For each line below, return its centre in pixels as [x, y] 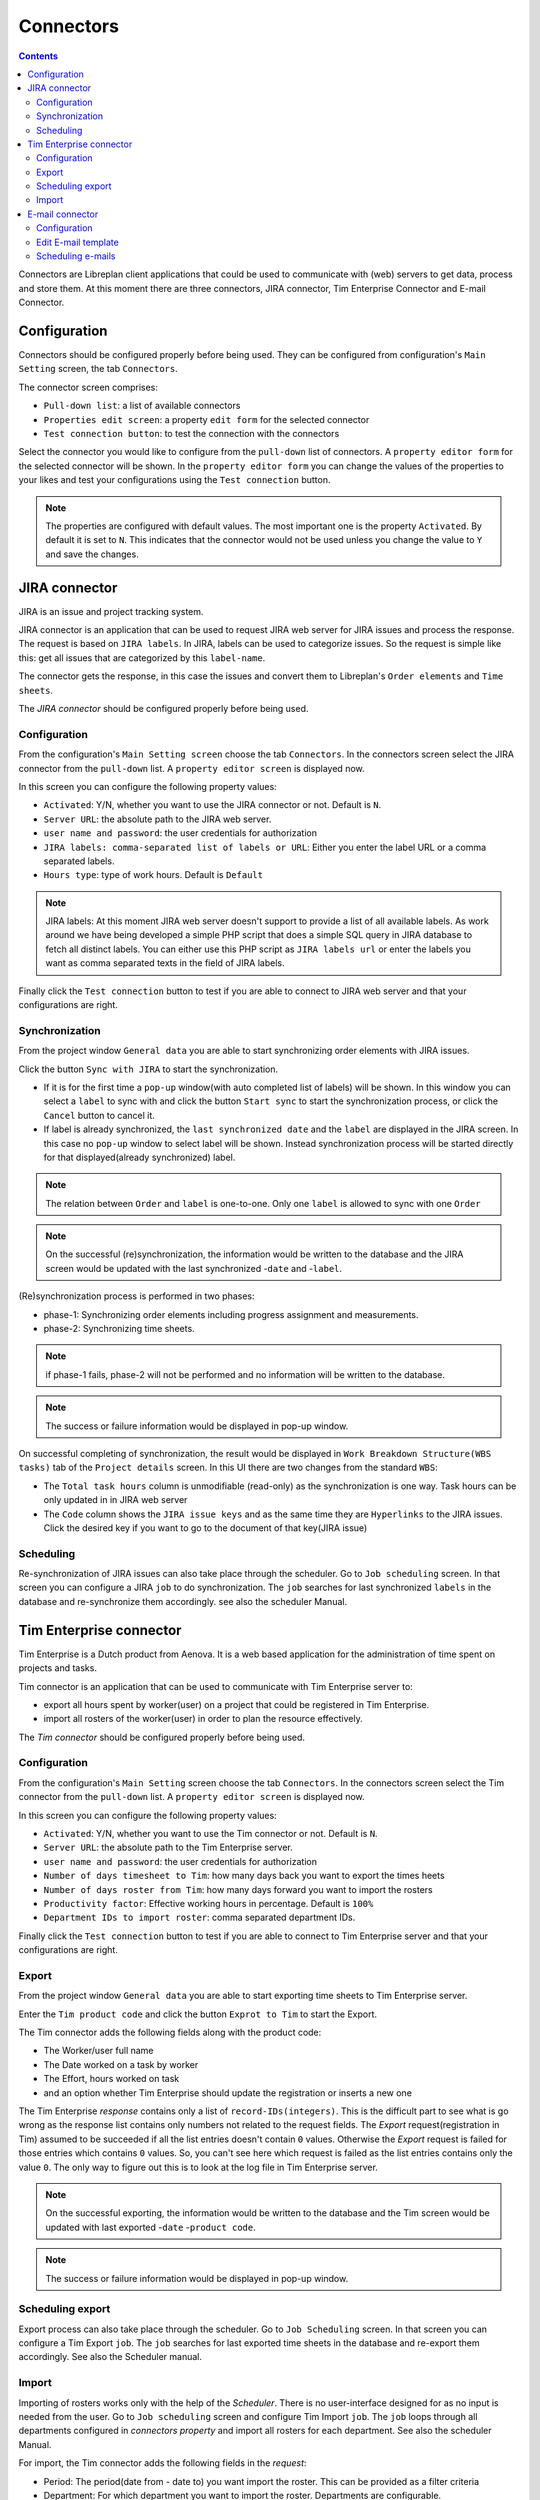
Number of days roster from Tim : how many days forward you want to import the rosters [238, 1889]
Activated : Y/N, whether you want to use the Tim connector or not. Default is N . [211, 1834]
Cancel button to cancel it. [99, 1115]
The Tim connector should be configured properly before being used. [161, 1737]
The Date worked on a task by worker [121, 2064]
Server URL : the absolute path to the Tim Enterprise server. [168, 1847]
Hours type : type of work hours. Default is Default [153, 875]
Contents [38, 56]
